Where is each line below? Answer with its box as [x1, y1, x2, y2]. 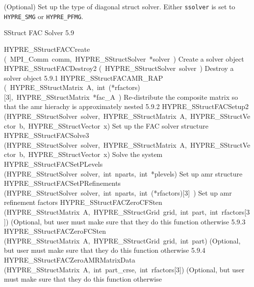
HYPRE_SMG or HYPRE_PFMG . [4, 11, 83, 21]
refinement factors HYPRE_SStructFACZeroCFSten [4, 197, 162, 207]
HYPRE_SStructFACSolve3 [4, 130, 89, 140]
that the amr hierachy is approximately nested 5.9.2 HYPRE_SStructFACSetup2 [4, 101, 249, 111]
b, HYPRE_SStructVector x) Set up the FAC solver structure [19, 120, 208, 131]
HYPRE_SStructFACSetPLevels [4, 159, 103, 169]
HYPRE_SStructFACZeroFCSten [4, 226, 106, 236]
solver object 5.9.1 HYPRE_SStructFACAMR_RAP [4, 72, 163, 83]
